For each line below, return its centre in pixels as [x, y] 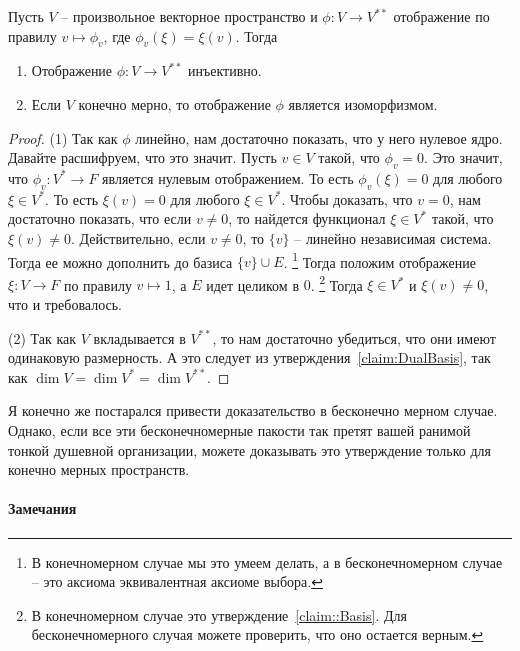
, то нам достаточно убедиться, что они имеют [354, 337]
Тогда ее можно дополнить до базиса [120, 261]
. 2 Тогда [336, 283]
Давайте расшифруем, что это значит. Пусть [142, 157]
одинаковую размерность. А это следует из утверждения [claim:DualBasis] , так [249, 357]
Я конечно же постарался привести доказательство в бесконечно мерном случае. [253, 410]
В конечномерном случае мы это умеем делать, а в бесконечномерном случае [267, 561]
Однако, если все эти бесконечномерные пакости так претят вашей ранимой [239, 430]
